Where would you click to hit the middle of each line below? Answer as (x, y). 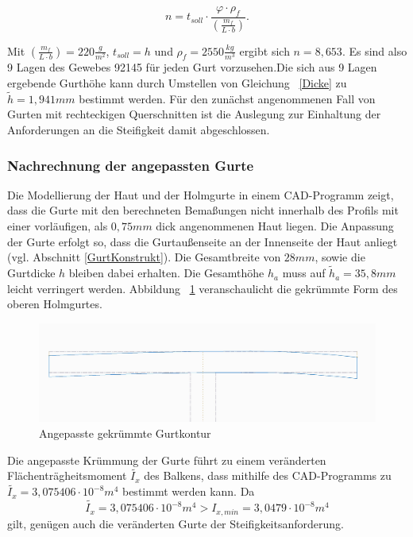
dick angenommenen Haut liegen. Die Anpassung (275, 226)
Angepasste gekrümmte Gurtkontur (125, 433)
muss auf (304, 273)
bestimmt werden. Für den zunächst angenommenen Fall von (227, 98)
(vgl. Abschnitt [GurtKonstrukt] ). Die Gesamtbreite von (144, 257)
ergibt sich (264, 50)
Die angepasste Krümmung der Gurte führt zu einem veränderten (167, 460)
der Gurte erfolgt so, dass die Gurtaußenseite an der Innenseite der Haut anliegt (203, 241)
